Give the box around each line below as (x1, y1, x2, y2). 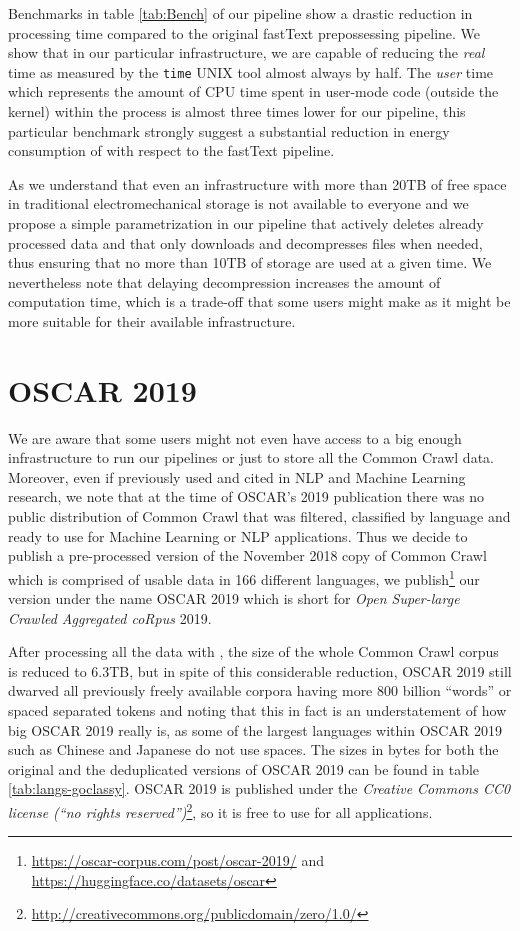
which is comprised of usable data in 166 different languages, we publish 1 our (8, 565, 480, 589)
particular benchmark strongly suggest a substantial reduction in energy (8, 120, 450, 141)
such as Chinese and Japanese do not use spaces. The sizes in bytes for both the (8, 739, 499, 760)
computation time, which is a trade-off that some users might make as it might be (8, 291, 511, 312)
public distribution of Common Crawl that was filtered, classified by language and (8, 506, 511, 527)
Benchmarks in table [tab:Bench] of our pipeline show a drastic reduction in (8, 3, 473, 23)
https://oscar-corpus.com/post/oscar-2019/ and (31, 850, 324, 871)
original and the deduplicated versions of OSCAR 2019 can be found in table (8, 758, 480, 779)
